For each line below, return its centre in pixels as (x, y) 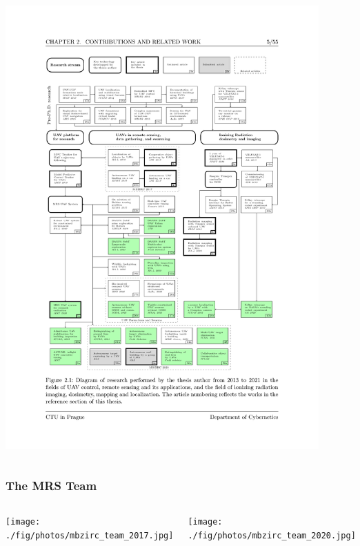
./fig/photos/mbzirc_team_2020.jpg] (272, 536)
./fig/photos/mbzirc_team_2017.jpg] (90, 536)
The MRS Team (51, 486)
